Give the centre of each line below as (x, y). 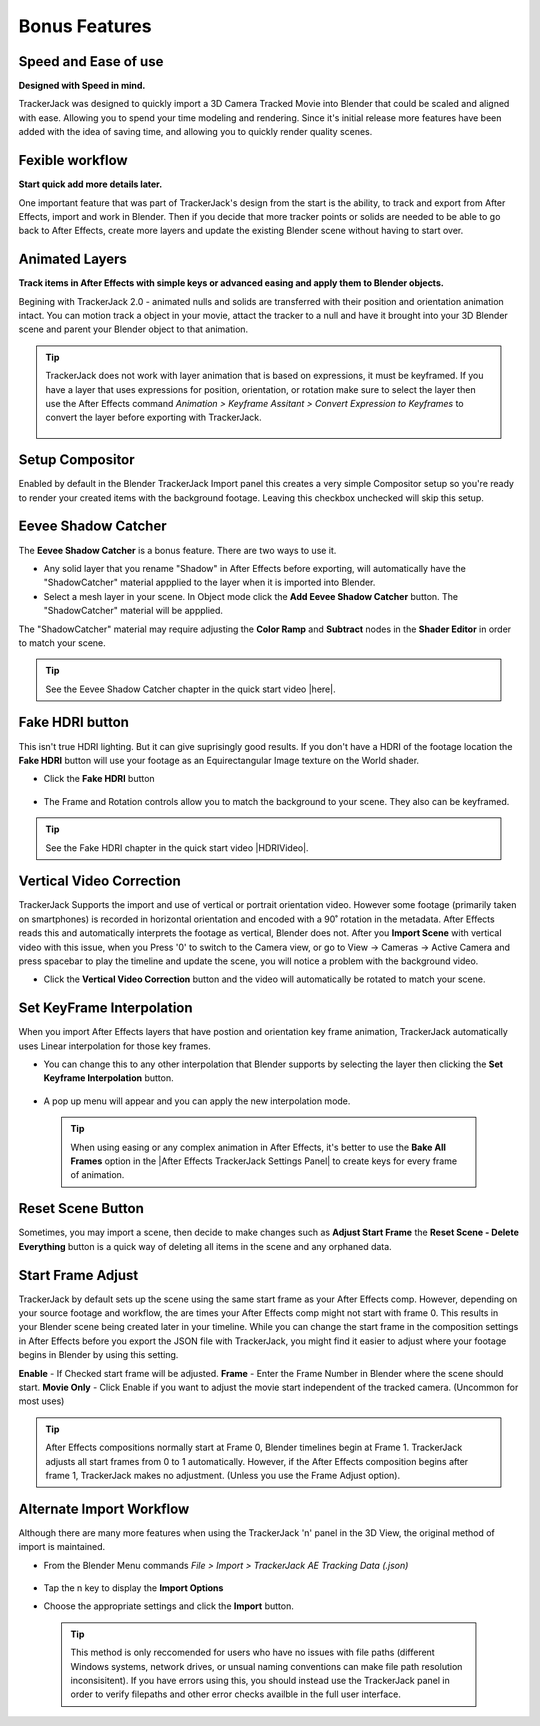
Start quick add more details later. (90, 184)
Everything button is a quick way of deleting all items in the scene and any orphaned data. (205, 1246)
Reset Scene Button (81, 1208)
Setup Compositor (76, 460)
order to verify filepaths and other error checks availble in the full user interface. (236, 1694)
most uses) (41, 1401)
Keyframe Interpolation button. (108, 1078)
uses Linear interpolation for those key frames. (114, 1046)
